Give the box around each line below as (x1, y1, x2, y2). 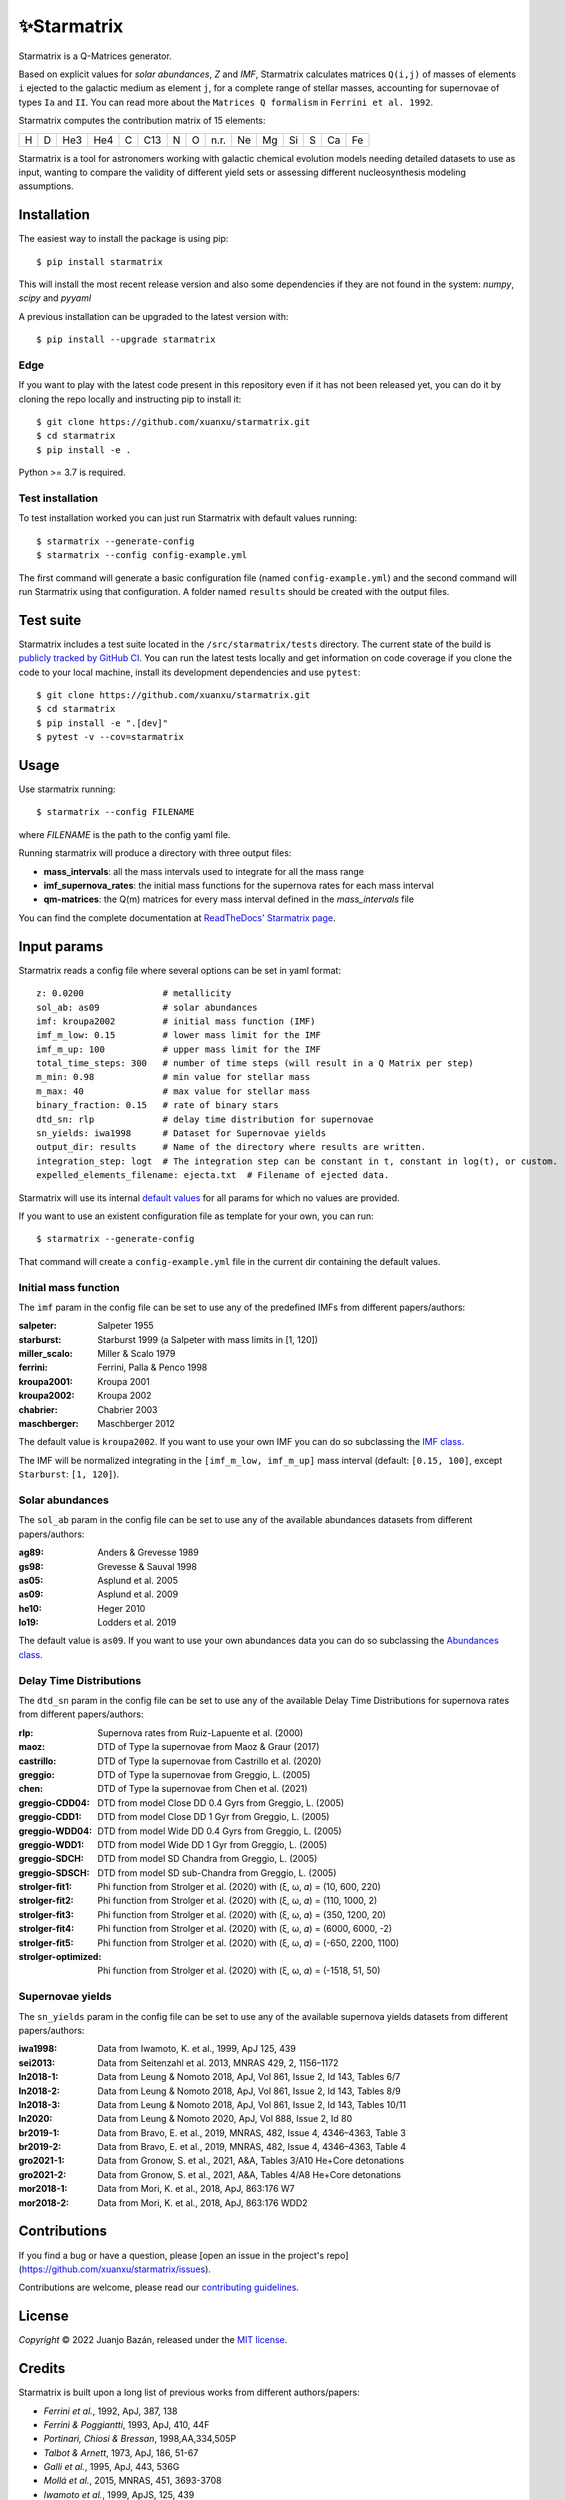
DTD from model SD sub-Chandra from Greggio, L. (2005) (97, 1866, 337, 1879)
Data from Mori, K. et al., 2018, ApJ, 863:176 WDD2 (97, 2196, 309, 2209)
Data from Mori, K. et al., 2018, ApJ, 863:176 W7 (97, 2183, 295, 2195)
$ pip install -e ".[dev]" (36, 717, 169, 729)
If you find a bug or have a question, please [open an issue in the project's (18, 2249, 325, 2261)
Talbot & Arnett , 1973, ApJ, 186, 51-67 (43, 2446, 199, 2459)
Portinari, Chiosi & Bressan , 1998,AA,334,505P (43, 2433, 237, 2445)
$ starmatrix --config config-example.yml (36, 550, 248, 561)
